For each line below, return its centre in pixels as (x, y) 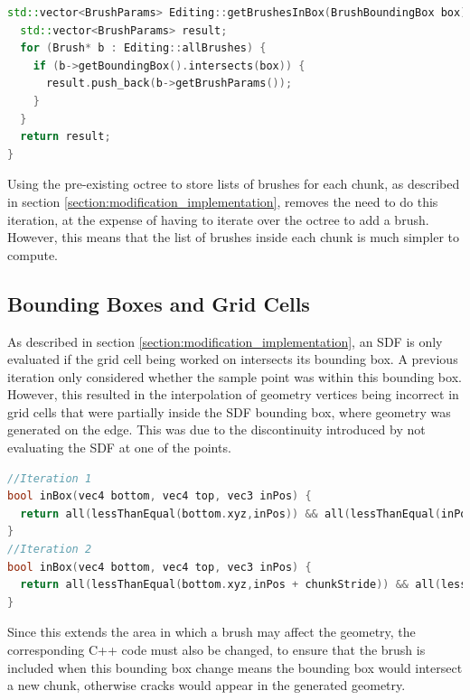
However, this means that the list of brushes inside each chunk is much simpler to (234, 237)
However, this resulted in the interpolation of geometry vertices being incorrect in (233, 394)
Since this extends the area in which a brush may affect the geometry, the (211, 632)
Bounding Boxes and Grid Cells (159, 303)
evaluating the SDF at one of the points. (119, 448)
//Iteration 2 (50, 550)
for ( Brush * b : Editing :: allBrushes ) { (143, 48)
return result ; (66, 137)
